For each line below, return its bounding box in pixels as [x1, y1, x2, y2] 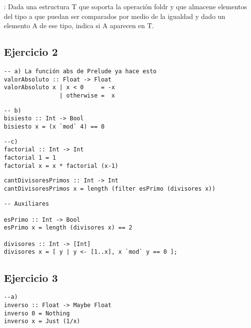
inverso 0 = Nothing [4, 310, 70, 317]
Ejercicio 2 [4, 44, 58, 59]
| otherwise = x [59, 92, 115, 99]
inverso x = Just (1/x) [4, 318, 80, 325]
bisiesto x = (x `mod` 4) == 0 [4, 123, 105, 130]
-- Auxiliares [4, 200, 49, 207]
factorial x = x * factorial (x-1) [4, 162, 119, 169]
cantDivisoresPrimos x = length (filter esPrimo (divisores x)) [4, 185, 216, 192]
